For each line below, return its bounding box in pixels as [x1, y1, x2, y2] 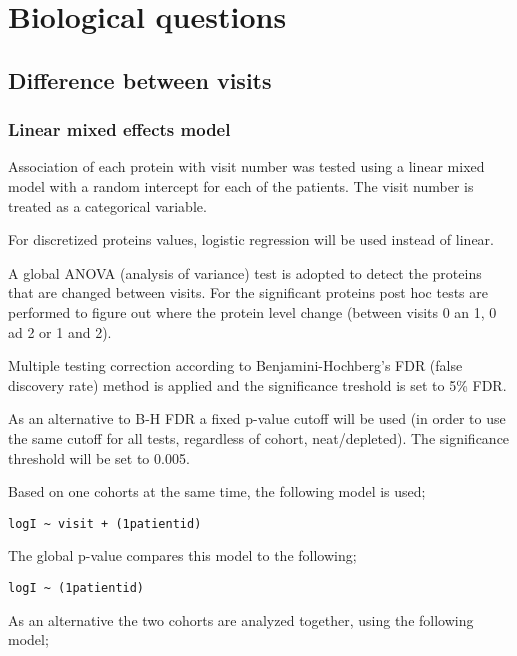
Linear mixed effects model [8, 117, 231, 142]
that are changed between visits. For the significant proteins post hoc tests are [8, 282, 488, 303]
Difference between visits [8, 64, 272, 95]
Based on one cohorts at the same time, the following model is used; [8, 481, 426, 502]
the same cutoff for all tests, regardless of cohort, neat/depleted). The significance [8, 427, 510, 448]
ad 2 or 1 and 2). [8, 321, 112, 342]
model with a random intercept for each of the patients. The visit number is [8, 175, 474, 196]
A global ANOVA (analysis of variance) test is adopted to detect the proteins [8, 262, 482, 283]
